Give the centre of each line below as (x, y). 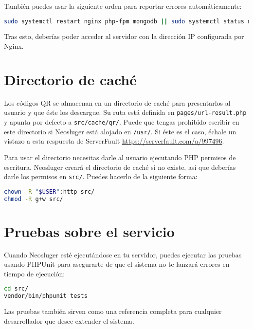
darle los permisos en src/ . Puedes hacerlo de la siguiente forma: (101, 176)
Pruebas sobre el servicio (89, 231)
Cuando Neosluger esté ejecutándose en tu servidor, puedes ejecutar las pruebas (123, 254)
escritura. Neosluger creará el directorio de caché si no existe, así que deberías (120, 167)
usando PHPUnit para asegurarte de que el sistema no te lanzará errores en (117, 264)
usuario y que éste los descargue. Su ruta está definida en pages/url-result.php (125, 112)
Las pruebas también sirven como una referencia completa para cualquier (113, 311)
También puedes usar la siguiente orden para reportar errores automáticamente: (123, 6)
